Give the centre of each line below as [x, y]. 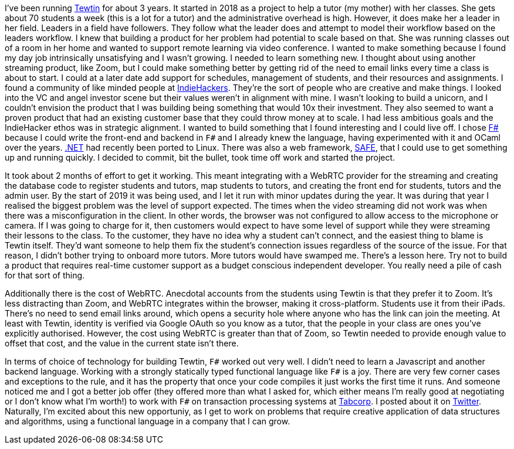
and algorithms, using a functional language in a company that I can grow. [148, 421]
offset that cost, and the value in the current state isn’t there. [122, 343]
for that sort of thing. [45, 275]
